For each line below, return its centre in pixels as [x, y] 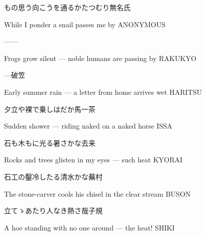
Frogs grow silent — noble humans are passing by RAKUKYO [100, 58]
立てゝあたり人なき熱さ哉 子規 [53, 211]
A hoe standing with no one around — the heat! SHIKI [89, 227]
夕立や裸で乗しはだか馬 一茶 [50, 109]
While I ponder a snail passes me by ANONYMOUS [85, 24]
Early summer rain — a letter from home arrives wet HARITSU [103, 92]
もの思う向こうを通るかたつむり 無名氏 [67, 7]
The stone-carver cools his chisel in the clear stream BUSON [97, 193]
